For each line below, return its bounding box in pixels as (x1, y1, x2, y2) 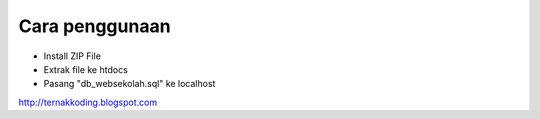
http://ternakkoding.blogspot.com (18, 96, 158, 108)
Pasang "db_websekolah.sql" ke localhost (43, 78, 216, 90)
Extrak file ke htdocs (43, 63, 129, 75)
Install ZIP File (43, 50, 102, 62)
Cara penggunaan (18, 15, 171, 37)
